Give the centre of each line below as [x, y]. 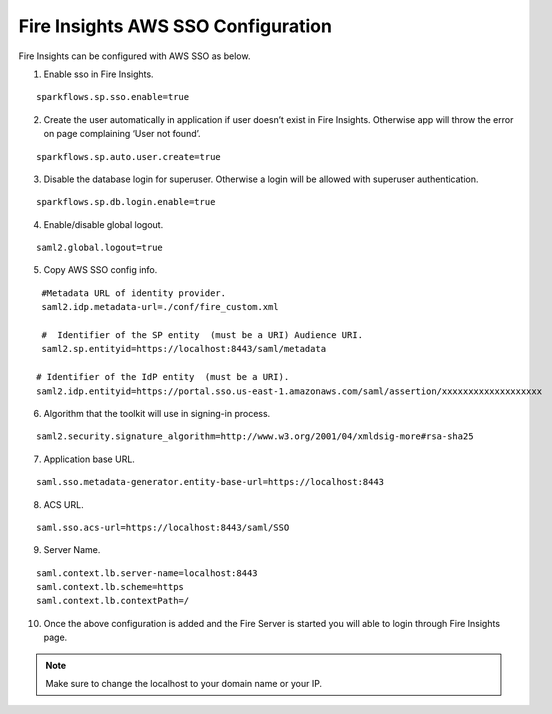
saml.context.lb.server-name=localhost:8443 [147, 573]
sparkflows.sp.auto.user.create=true [129, 156]
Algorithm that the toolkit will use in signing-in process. [157, 413]
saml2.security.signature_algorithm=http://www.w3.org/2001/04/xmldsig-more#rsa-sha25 [255, 436]
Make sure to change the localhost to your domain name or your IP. [184, 684]
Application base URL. [89, 459]
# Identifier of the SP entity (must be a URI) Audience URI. [202, 335]
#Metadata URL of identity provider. [134, 293]
